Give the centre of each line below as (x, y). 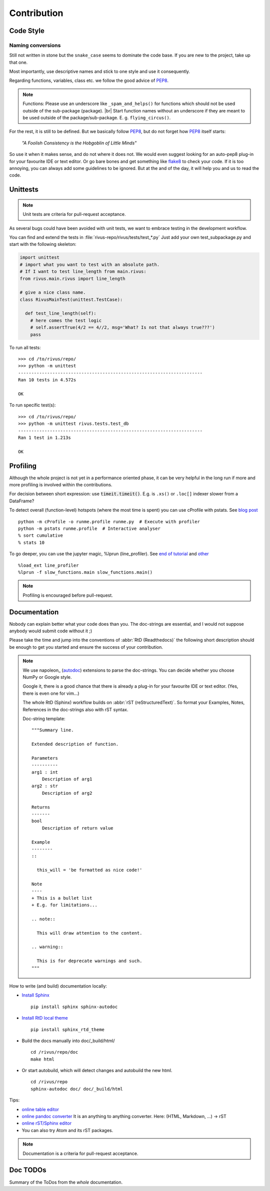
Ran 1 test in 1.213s (44, 438)
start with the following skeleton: (43, 244)
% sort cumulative (41, 536)
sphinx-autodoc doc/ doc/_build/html (77, 1089)
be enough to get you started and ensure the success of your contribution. (86, 647)
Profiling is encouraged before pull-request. (68, 595)
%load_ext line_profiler (48, 565)
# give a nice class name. (53, 293)
